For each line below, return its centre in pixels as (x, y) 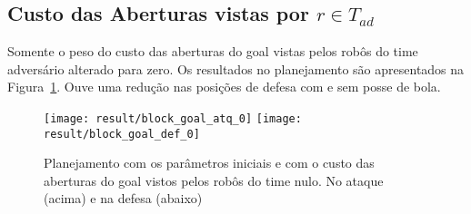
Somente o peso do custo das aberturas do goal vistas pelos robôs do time (213, 51)
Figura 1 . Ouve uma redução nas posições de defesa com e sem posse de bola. (224, 87)
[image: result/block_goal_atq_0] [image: (173, 118)
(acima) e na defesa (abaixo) (123, 198)
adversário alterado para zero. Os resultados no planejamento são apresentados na (236, 68)
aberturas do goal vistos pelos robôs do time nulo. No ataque (214, 180)
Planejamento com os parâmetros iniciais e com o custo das (209, 163)
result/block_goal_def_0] (122, 134)
